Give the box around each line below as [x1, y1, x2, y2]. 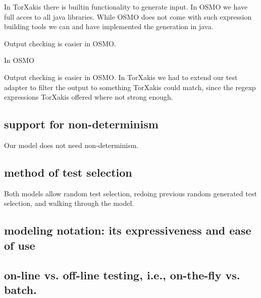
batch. [4, 281, 37, 297]
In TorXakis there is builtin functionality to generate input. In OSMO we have [4, 2, 248, 12]
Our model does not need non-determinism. [4, 139, 139, 150]
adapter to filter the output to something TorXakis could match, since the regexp [4, 82, 256, 92]
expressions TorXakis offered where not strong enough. [4, 92, 173, 102]
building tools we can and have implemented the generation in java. [4, 21, 214, 32]
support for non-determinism [4, 116, 159, 132]
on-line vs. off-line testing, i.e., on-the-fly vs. [4, 267, 240, 282]
